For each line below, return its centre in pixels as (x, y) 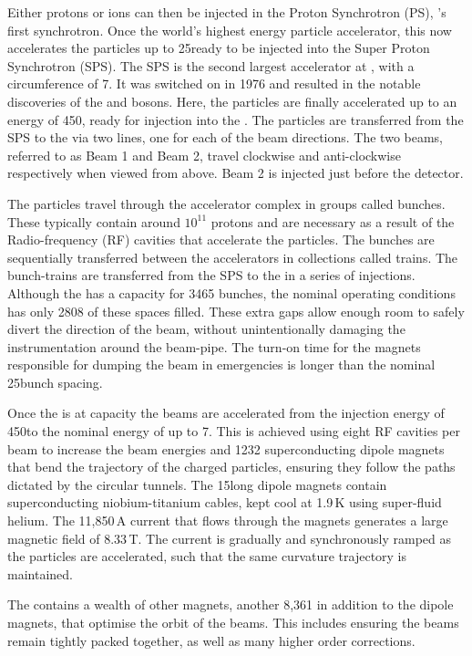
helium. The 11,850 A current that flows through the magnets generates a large (228, 521)
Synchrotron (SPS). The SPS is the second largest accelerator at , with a (211, 65)
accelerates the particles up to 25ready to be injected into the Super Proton (219, 48)
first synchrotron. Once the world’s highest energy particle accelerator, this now (230, 30)
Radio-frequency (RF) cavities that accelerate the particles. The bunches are (221, 239)
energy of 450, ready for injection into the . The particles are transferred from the (236, 119)
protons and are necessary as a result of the (333, 221)
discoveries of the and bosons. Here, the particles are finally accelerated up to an (232, 101)
